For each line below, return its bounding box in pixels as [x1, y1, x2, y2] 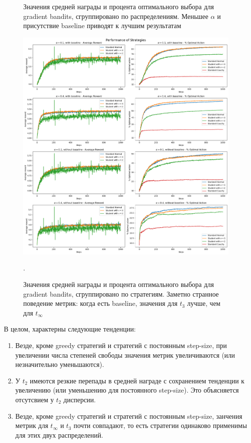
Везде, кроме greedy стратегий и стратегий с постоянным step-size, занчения [15, 411, 242, 421]
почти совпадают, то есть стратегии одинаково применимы [74, 420, 247, 430]
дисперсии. [63, 394, 96, 404]
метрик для [15, 420, 48, 430]
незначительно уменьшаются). [15, 359, 104, 369]
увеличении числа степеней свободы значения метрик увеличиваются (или [15, 349, 235, 360]
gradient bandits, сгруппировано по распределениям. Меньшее [23, 11, 208, 21]
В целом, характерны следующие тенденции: [4, 324, 136, 334]
